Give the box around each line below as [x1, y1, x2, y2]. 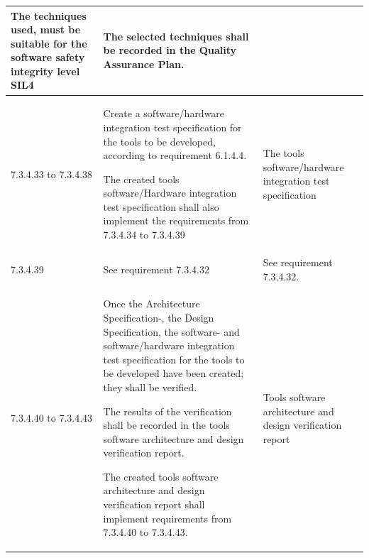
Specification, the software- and [103, 324, 240, 339]
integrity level [11, 63, 80, 78]
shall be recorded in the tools [103, 417, 230, 432]
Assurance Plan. [103, 57, 184, 72]
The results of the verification [103, 403, 232, 418]
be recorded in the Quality [103, 43, 236, 58]
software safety [11, 50, 85, 65]
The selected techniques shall [103, 28, 249, 43]
